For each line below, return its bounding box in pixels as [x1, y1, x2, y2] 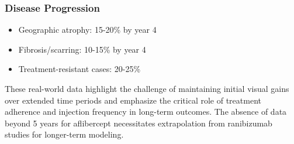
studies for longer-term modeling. [5, 128, 124, 140]
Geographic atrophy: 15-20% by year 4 [18, 23, 157, 36]
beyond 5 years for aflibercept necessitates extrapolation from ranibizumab [5, 116, 272, 129]
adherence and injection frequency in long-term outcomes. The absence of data [5, 105, 287, 118]
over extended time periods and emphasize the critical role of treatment [5, 94, 261, 106]
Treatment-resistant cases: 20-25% [18, 63, 141, 75]
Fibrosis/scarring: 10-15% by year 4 [18, 43, 146, 55]
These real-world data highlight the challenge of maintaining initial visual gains [5, 83, 289, 94]
